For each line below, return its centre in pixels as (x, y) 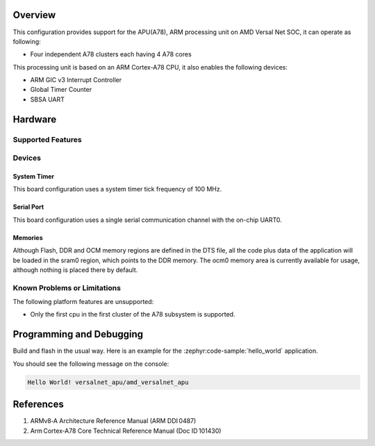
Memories (28, 237)
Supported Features (48, 139)
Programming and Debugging (78, 334)
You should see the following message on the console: (91, 364)
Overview (34, 15)
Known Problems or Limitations (67, 287)
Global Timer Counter (61, 90)
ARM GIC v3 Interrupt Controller (76, 80)
